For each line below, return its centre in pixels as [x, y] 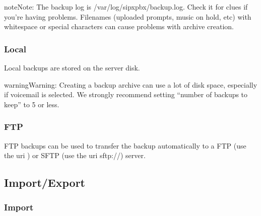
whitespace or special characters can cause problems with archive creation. [119, 26]
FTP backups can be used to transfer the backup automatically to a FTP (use [125, 145]
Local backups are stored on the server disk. [72, 67]
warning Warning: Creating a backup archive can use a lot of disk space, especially [131, 84]
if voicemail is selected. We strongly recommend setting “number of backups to [126, 94]
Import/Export [45, 183]
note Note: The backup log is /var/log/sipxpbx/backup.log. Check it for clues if [126, 7]
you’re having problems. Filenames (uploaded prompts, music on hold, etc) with [128, 16]
